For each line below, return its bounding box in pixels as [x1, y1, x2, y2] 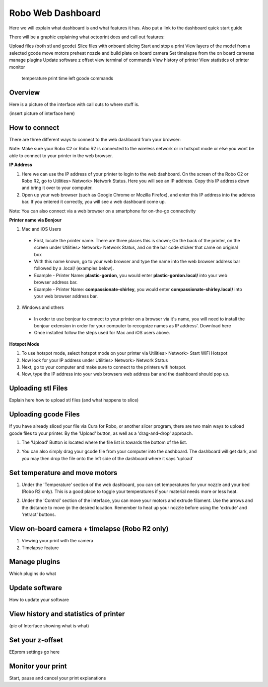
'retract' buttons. [21, 511, 56, 517]
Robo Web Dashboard [9, 7, 101, 18]
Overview [9, 88, 40, 97]
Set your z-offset [9, 636, 63, 644]
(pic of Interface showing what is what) [9, 623, 89, 629]
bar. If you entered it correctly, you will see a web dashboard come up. [21, 199, 166, 205]
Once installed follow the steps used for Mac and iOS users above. [34, 330, 171, 336]
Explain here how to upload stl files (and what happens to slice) [9, 397, 139, 403]
